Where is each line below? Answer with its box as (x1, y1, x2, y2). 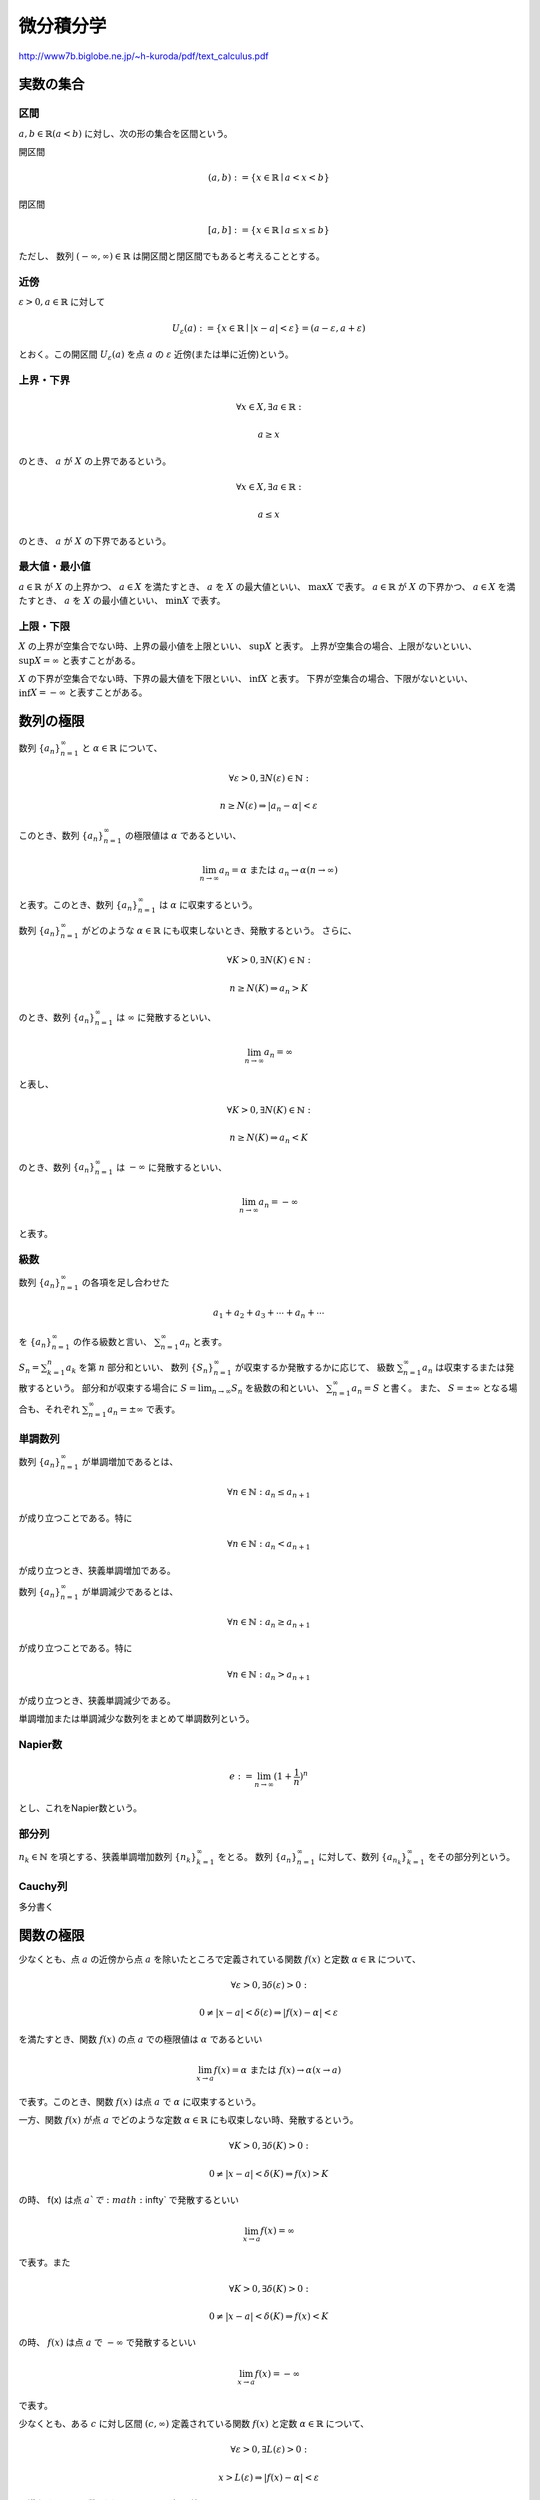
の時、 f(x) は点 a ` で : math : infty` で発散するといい (18, 2194, 240, 2206)
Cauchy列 (18, 1880, 68, 1894)
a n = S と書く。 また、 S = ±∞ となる (351, 1382, 509, 1396)
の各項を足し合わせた (81, 1276, 170, 1289)
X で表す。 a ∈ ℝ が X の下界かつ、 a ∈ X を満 (326, 580, 516, 592)
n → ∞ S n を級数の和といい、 (211, 1382, 325, 1396)
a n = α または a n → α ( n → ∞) (218, 865, 339, 879)
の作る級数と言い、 (73, 1335, 153, 1347)
